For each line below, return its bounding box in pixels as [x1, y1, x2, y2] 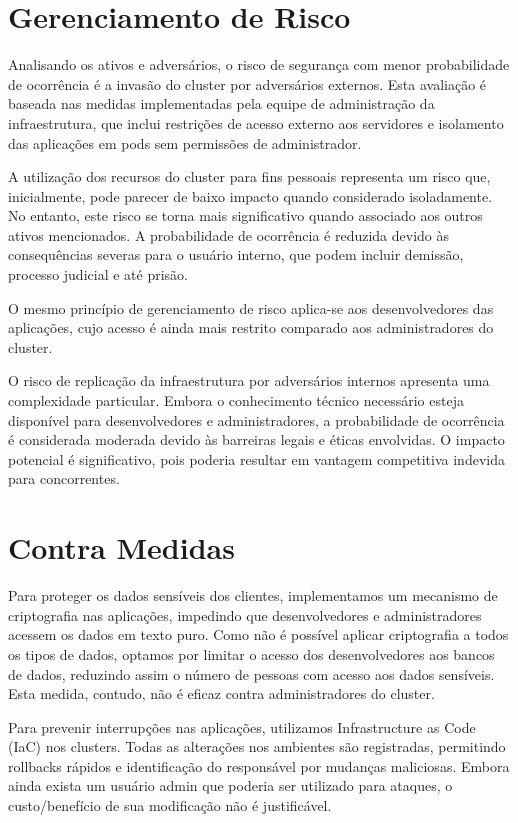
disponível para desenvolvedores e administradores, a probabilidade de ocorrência [8, 409, 505, 430]
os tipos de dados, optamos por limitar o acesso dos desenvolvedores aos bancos [8, 643, 495, 664]
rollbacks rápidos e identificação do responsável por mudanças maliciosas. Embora [8, 755, 510, 776]
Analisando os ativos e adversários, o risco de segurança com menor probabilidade [8, 54, 510, 75]
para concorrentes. [8, 468, 120, 489]
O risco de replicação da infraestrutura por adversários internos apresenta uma [8, 370, 490, 391]
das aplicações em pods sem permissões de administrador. [8, 132, 362, 153]
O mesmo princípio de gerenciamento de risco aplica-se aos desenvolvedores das [8, 297, 494, 318]
